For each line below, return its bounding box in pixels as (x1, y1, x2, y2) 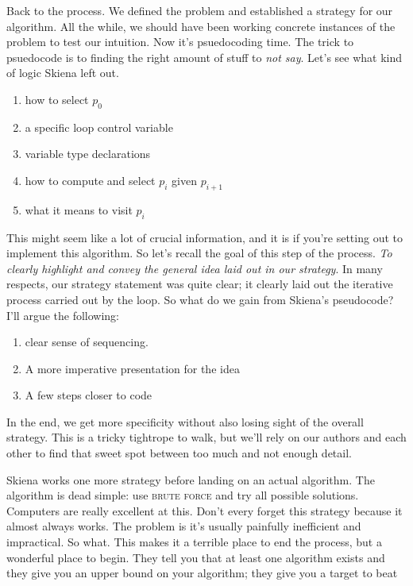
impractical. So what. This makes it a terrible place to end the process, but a (6, 534, 382, 550)
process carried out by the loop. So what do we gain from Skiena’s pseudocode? (6, 291, 394, 307)
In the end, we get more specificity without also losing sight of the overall (6, 413, 364, 430)
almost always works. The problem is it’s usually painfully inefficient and (6, 518, 361, 534)
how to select (25, 91, 89, 107)
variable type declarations (25, 145, 151, 162)
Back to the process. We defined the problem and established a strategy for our (6, 2, 393, 18)
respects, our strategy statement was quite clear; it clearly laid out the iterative (6, 276, 393, 292)
